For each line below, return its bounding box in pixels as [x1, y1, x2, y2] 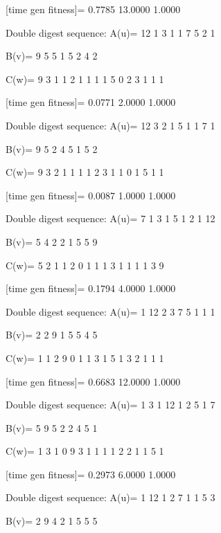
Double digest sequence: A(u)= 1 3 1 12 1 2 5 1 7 [6, 397, 215, 412]
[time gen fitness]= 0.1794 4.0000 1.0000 [6, 281, 176, 296]
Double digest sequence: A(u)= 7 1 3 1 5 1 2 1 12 [6, 211, 215, 226]
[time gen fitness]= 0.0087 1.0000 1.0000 [6, 188, 176, 202]
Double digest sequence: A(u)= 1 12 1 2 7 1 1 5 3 [6, 490, 215, 505]
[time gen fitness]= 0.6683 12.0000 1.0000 [6, 374, 181, 388]
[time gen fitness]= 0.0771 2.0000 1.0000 [6, 95, 176, 109]
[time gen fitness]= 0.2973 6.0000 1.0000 [6, 467, 176, 481]
